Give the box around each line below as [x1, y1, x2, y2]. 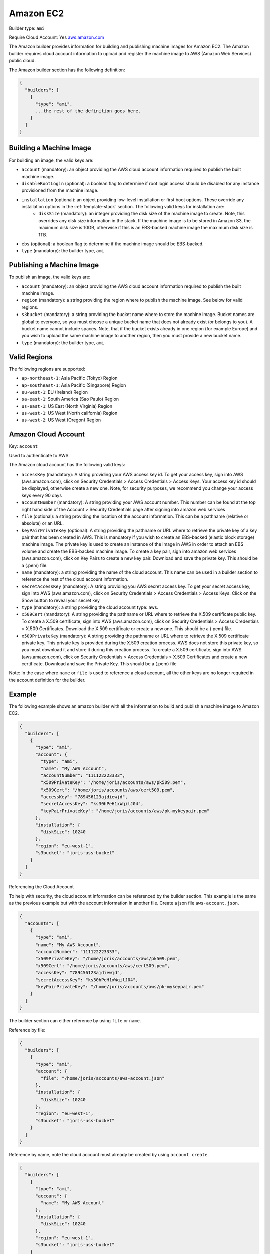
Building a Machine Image [9, 143, 92, 152]
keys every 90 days [21, 492, 62, 498]
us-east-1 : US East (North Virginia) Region [21, 403, 112, 409]
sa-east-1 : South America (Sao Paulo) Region [21, 396, 119, 402]
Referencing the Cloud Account [9, 884, 74, 890]
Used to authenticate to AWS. [9, 452, 70, 458]
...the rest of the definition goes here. [35, 108, 141, 114]
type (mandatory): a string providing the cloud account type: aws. [21, 604, 158, 610]
